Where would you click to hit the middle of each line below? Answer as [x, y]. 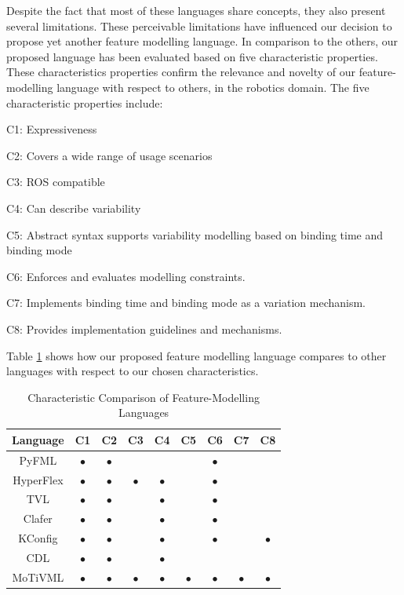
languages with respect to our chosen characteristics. [133, 371]
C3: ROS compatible [56, 182]
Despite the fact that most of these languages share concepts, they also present [196, 10]
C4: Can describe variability [74, 208]
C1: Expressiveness [52, 129]
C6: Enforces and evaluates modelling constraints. [126, 276]
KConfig [38, 538]
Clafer [38, 518]
